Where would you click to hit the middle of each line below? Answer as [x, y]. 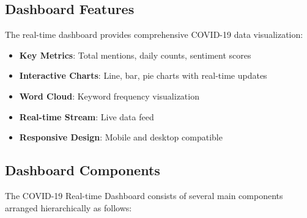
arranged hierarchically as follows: [68, 207]
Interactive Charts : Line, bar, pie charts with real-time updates [143, 75]
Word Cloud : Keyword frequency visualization [109, 96]
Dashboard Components [83, 170]
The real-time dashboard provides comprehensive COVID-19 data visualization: [154, 35]
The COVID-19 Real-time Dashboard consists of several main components [144, 195]
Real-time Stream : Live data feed [87, 116]
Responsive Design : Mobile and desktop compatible [121, 137]
